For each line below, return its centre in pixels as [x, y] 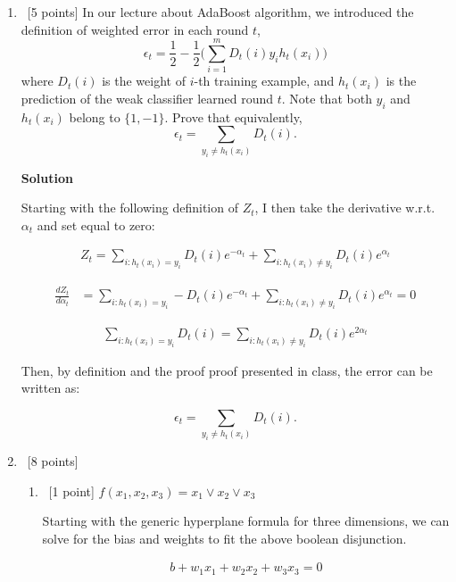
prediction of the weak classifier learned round [147, 98]
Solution [47, 177]
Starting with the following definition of [129, 208]
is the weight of [144, 81]
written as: [50, 388]
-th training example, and [264, 81]
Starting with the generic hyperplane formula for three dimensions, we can [246, 521]
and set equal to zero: [96, 224]
